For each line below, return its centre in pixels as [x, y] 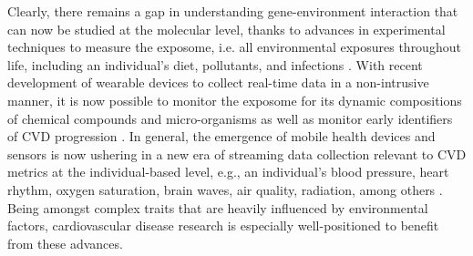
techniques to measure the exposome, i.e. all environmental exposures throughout [234, 47]
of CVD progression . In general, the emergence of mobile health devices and [221, 136]
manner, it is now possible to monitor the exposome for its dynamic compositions [235, 100]
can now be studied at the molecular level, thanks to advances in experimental [226, 29]
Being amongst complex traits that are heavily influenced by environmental [218, 207]
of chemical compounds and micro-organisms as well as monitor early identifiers [230, 118]
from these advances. [65, 243]
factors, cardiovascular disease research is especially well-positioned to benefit [223, 225]
